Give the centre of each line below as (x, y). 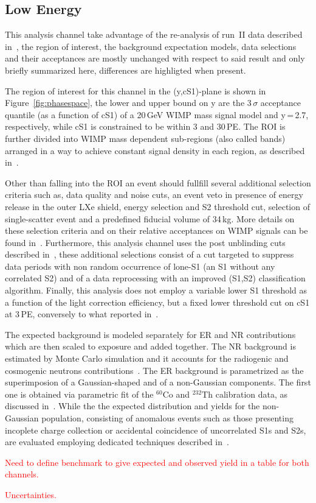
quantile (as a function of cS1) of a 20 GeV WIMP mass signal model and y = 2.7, (157, 114)
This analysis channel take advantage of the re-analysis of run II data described (154, 34)
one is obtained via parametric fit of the (79, 394)
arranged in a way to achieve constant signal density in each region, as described (155, 150)
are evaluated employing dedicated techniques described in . (117, 442)
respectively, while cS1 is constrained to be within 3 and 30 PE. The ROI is (145, 126)
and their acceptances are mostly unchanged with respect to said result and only (155, 58)
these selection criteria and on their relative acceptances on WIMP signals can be (156, 230)
